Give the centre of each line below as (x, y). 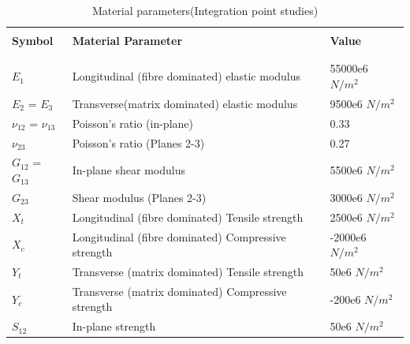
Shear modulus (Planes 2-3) (139, 197)
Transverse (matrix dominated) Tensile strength (188, 271)
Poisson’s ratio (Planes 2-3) (138, 142)
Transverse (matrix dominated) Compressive (179, 291)
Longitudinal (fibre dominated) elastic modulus (186, 76)
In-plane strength (114, 326)
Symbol (33, 41)
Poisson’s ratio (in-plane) (132, 123)
